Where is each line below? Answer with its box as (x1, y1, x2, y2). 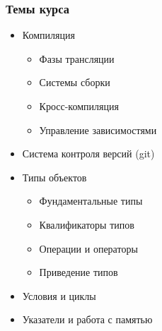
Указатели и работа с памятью (22, 312, 153, 327)
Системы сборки (39, 75, 110, 90)
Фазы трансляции (39, 51, 115, 66)
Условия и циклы (22, 288, 96, 303)
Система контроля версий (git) (22, 146, 155, 161)
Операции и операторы (39, 241, 138, 255)
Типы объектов (22, 169, 87, 184)
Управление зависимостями (39, 122, 157, 137)
